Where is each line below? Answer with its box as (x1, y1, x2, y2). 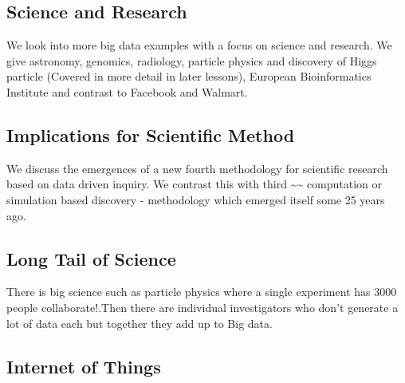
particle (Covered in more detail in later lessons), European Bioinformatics (6, 68, 372, 85)
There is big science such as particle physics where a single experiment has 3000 (6, 283, 397, 300)
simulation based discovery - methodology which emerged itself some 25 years (6, 191, 385, 207)
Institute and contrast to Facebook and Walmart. (6, 83, 248, 100)
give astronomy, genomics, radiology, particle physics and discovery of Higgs (6, 52, 377, 69)
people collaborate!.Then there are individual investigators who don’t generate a (6, 298, 399, 315)
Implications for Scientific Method (6, 122, 295, 147)
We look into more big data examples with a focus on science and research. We (6, 37, 392, 53)
